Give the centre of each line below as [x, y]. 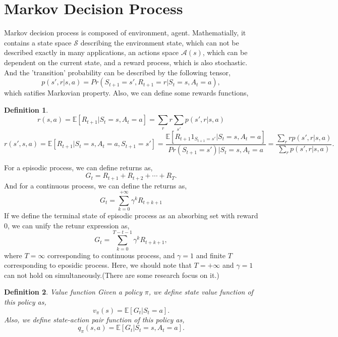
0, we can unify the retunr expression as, [67, 225]
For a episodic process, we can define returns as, [78, 167]
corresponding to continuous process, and [111, 255]
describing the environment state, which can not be [160, 42]
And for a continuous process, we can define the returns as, [96, 185]
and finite [211, 255]
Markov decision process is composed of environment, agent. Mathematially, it [125, 33]
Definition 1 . [26, 109]
